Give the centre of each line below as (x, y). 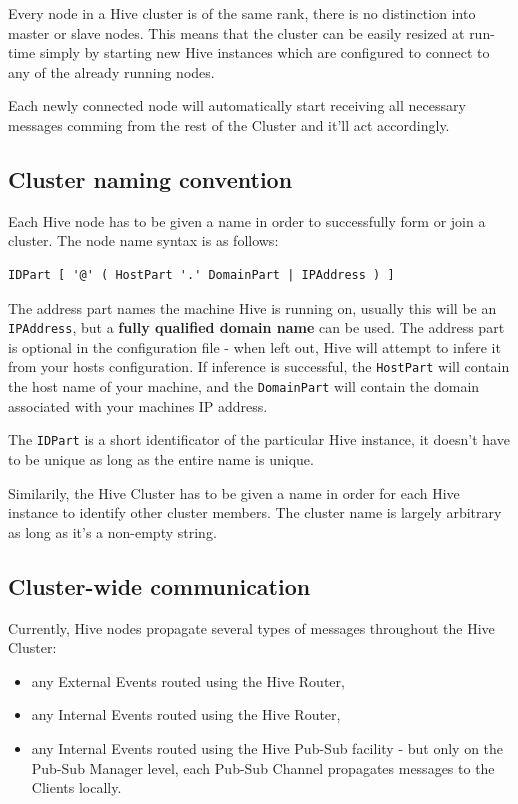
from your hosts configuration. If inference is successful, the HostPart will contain (259, 366)
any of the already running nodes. (111, 71)
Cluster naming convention (150, 178)
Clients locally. (76, 787)
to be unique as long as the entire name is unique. (161, 458)
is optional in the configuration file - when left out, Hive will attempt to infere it (254, 346)
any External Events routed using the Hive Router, (188, 680)
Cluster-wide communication (159, 585)
